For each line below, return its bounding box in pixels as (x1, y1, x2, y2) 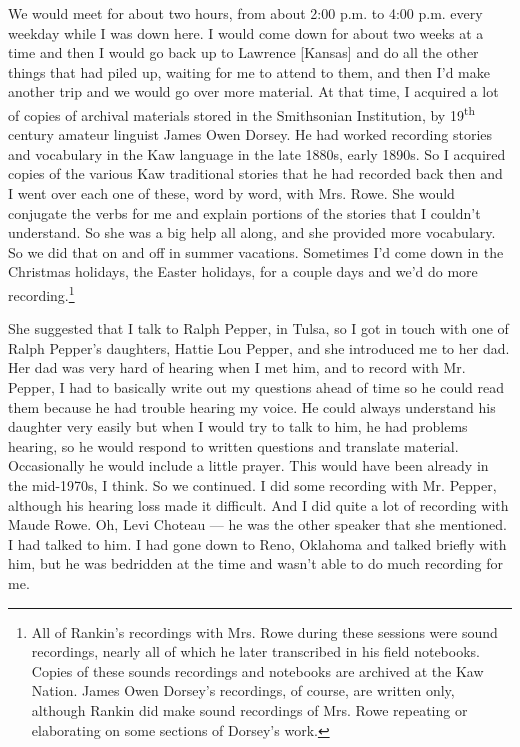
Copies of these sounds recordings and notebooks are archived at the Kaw (31, 660, 484, 681)
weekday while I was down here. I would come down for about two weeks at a (8, 22, 484, 43)
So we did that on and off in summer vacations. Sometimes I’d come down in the (8, 241, 504, 262)
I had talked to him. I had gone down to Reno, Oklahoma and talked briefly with (8, 533, 507, 554)
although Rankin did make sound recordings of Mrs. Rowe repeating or (31, 699, 468, 720)
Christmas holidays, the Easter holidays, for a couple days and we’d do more (8, 261, 478, 282)
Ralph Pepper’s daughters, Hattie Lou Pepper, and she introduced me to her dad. (8, 337, 510, 358)
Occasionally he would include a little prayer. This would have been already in (8, 455, 489, 476)
